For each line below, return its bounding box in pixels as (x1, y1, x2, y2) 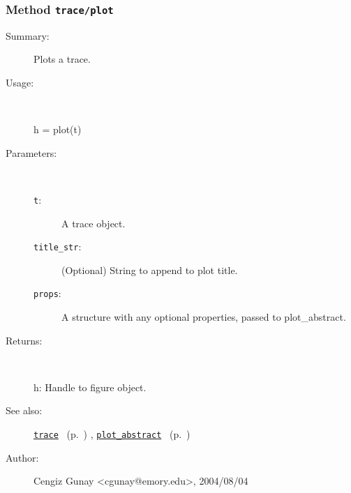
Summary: (6, 28, 50, 43)
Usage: (6, 75, 34, 89)
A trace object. (61, 215, 126, 230)
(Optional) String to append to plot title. (61, 262, 238, 277)
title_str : (33, 239, 82, 254)
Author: (6, 450, 39, 464)
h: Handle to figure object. (33, 379, 147, 394)
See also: (6, 403, 43, 418)
